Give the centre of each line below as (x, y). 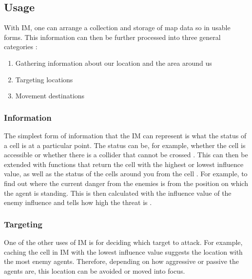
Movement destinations (50, 96)
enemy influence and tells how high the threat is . (78, 202)
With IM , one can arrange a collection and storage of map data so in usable (117, 28)
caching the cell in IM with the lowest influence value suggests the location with (123, 251)
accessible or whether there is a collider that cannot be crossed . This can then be (126, 155)
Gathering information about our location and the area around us (114, 63)
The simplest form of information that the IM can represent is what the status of (125, 135)
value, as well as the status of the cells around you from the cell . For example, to (126, 174)
